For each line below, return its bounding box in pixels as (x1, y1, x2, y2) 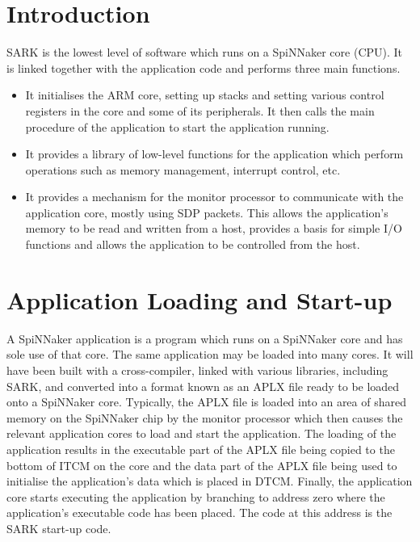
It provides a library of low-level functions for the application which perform (25, 145, 404, 162)
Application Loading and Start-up (6, 283, 393, 316)
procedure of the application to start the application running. (25, 118, 330, 135)
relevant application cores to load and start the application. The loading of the (6, 425, 397, 442)
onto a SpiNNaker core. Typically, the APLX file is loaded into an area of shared (6, 393, 406, 410)
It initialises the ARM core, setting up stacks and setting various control (25, 86, 384, 103)
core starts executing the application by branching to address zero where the (6, 488, 385, 505)
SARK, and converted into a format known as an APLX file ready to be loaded (6, 377, 400, 394)
